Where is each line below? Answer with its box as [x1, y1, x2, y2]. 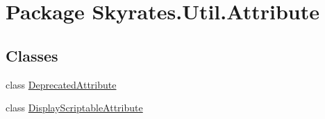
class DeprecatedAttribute [6, 77, 117, 91]
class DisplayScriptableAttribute [6, 100, 143, 115]
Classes [6, 44, 58, 66]
